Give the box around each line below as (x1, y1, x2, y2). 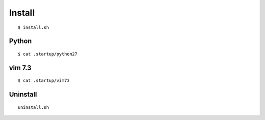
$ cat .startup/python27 (18, 51, 78, 57)
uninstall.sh (18, 104, 49, 110)
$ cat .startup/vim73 (18, 78, 70, 83)
